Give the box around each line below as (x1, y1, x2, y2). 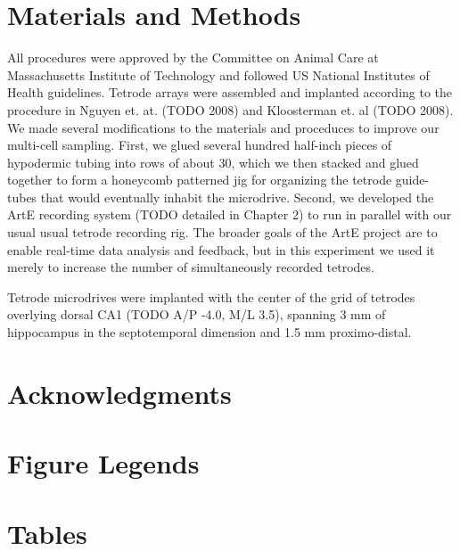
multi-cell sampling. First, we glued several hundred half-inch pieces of (7, 136, 392, 154)
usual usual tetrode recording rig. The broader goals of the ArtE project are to (7, 223, 438, 242)
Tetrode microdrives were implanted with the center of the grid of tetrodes (7, 287, 415, 306)
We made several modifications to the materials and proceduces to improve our (7, 118, 439, 136)
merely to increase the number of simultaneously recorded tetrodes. (7, 258, 374, 276)
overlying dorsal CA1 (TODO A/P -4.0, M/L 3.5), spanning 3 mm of (7, 305, 386, 324)
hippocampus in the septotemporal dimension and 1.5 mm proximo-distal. (7, 323, 412, 341)
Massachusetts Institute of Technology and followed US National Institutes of (7, 65, 430, 84)
